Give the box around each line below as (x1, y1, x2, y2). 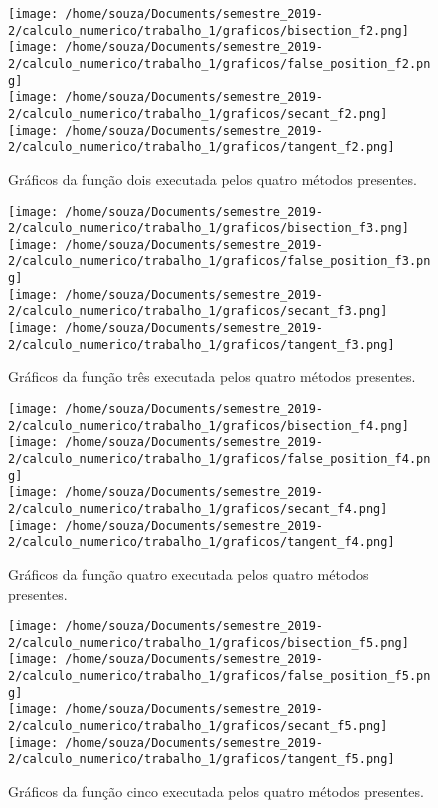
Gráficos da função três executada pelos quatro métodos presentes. (8, 366, 416, 387)
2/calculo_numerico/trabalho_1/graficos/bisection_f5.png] (8, 635, 409, 650)
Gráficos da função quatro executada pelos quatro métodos (8, 563, 369, 584)
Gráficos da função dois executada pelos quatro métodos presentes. (8, 168, 417, 189)
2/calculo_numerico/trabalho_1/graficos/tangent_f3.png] (8, 337, 395, 352)
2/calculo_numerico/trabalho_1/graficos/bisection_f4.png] (8, 418, 409, 433)
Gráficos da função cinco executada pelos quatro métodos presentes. (8, 781, 424, 801)
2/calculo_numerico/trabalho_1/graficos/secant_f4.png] (8, 501, 388, 516)
